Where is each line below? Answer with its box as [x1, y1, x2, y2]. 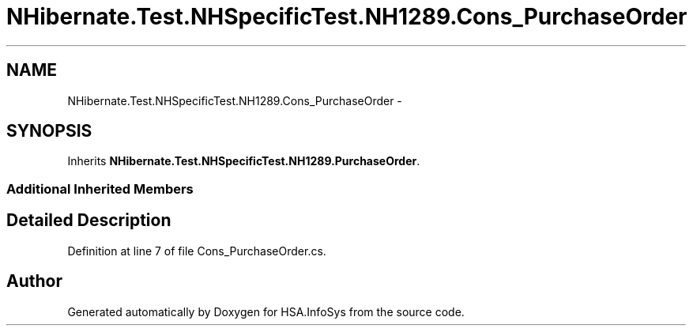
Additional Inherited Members [6, 180, 194, 197]
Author [6, 271, 62, 292]
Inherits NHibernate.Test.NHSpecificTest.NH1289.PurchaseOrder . [67, 154, 420, 168]
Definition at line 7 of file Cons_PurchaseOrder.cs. [67, 243, 326, 258]
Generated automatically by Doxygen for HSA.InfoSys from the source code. [67, 304, 465, 319]
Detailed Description [6, 210, 171, 231]
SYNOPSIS [6, 121, 92, 141]
